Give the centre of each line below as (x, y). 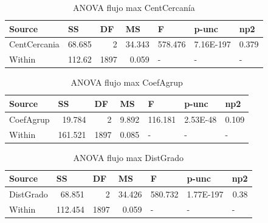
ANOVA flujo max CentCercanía (134, 7)
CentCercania (34, 44)
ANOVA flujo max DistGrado (129, 157)
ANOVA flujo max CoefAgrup (127, 82)
